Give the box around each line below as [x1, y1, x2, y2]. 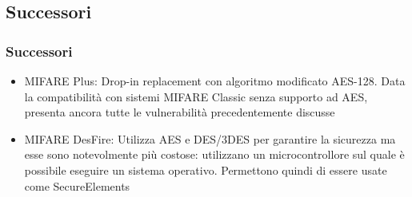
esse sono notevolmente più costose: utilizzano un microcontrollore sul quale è [24, 146, 405, 163]
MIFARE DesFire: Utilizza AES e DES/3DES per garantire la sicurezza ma [24, 130, 396, 147]
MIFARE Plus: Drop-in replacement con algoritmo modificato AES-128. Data [24, 73, 406, 89]
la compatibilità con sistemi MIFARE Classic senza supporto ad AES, [24, 88, 368, 104]
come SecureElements [24, 177, 130, 194]
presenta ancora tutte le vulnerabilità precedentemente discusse [24, 104, 335, 120]
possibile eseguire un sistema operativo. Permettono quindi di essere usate [24, 161, 387, 178]
